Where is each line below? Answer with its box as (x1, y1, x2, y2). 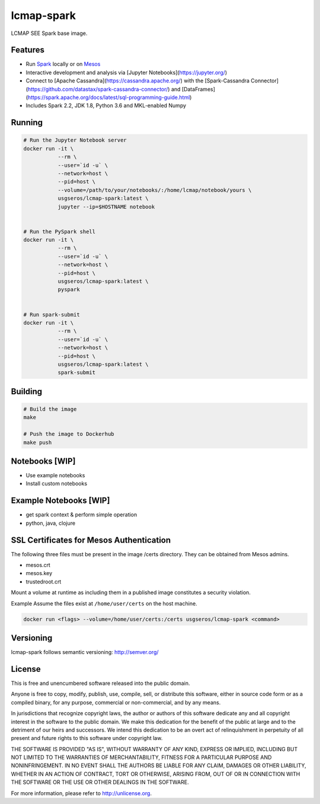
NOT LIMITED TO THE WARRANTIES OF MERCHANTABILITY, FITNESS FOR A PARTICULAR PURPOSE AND (11, 754, 272, 761)
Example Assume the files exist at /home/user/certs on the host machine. (11, 599, 198, 607)
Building (11, 386, 43, 397)
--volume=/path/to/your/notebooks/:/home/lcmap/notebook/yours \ (57, 187, 252, 193)
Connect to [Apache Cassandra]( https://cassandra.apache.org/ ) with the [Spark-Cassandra (25, 77, 250, 84)
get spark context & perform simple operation (25, 511, 137, 518)
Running (11, 117, 43, 127)
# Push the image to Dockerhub (23, 430, 115, 438)
